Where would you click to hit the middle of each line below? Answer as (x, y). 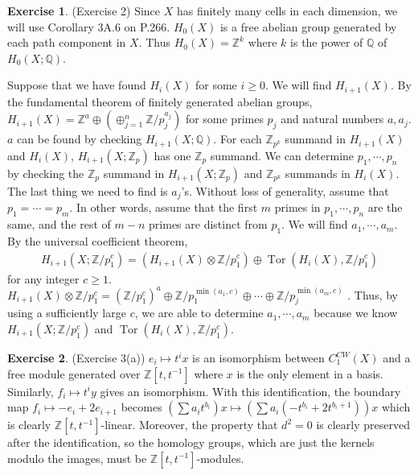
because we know (356, 313)
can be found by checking (80, 139)
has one (172, 155)
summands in (318, 173)
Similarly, (31, 391)
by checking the (46, 173)
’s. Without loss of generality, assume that (285, 190)
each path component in (67, 42)
